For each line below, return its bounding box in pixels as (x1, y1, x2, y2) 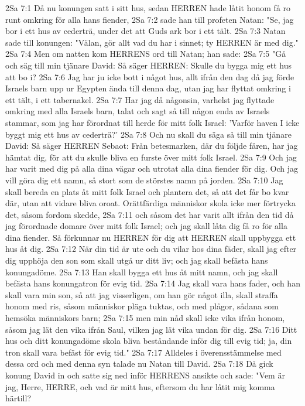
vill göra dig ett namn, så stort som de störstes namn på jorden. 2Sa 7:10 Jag (5, 173, 283, 186)
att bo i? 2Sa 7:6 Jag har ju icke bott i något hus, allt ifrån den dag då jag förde (5, 70, 294, 83)
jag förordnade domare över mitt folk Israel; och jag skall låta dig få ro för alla (5, 220, 287, 232)
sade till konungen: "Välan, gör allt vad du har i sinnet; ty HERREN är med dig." (5, 36, 299, 48)
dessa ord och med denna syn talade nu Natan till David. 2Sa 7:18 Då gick (5, 357, 273, 370)
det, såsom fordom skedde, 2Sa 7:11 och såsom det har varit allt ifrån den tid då (5, 208, 294, 220)
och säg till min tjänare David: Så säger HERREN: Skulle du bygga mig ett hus (5, 59, 292, 71)
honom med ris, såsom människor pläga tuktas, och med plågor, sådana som (5, 300, 279, 312)
